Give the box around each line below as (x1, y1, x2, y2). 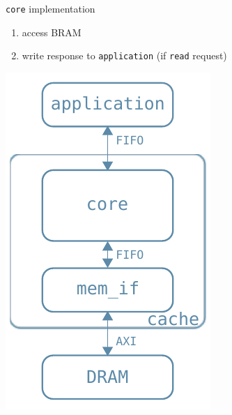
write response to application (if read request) (22, 48, 227, 63)
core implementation (6, 1, 95, 15)
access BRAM (22, 24, 82, 39)
